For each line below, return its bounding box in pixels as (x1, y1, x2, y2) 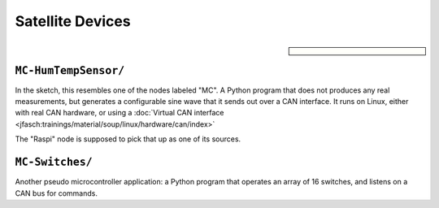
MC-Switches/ (15, 155, 93, 169)
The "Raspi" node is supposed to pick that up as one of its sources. (15, 134, 241, 144)
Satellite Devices (15, 12, 131, 30)
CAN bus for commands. (15, 188, 98, 198)
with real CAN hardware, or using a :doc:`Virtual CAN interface (15, 108, 224, 118)
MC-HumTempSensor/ (15, 63, 125, 77)
